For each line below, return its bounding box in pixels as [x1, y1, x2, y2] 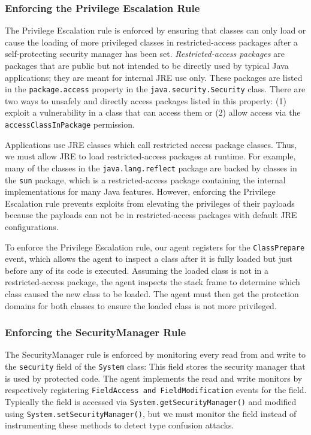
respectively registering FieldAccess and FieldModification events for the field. [5, 383, 307, 396]
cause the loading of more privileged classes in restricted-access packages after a [5, 35, 298, 48]
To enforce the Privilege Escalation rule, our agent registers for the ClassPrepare [5, 240, 305, 253]
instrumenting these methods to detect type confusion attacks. [5, 419, 234, 431]
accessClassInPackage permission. [5, 118, 135, 131]
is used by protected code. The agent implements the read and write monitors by [5, 371, 303, 384]
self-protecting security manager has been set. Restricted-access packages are [5, 47, 285, 60]
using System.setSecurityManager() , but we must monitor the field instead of [5, 407, 297, 419]
